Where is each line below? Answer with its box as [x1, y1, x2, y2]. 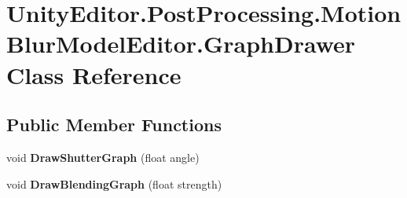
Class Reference [6, 58, 181, 90]
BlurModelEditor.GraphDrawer [6, 27, 356, 60]
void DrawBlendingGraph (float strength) [6, 175, 222, 192]
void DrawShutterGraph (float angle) [6, 148, 200, 165]
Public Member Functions [6, 112, 222, 137]
